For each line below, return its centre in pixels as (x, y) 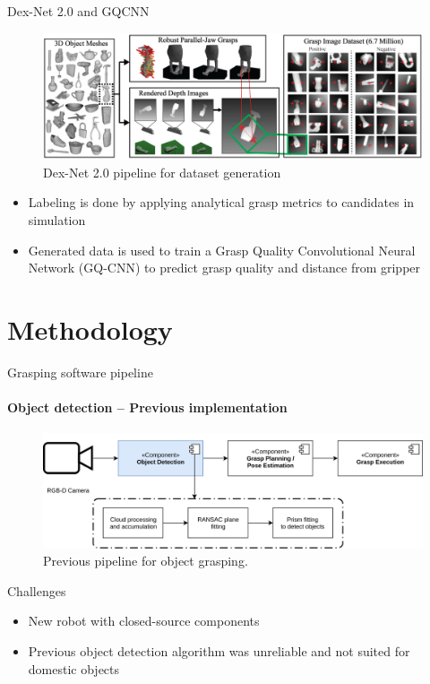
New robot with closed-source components (144, 621)
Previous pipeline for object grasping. (146, 561)
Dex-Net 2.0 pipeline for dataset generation (162, 172)
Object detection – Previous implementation (147, 407)
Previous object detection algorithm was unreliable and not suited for (219, 651)
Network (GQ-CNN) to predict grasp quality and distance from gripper (224, 268)
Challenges (37, 590)
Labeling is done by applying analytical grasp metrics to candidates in (221, 202)
